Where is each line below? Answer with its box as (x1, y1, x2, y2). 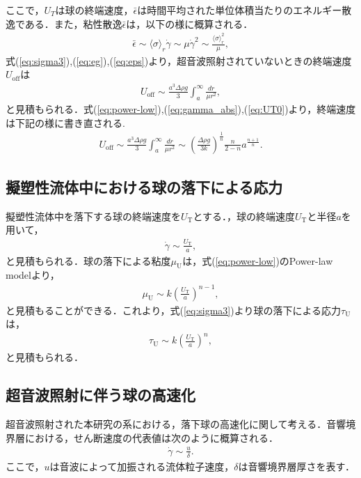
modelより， (6, 268, 60, 282)
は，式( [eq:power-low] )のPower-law (182, 253, 333, 268)
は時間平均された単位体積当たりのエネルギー (137, 3, 342, 17)
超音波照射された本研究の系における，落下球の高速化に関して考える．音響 (6, 417, 346, 431)
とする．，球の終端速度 (193, 208, 296, 223)
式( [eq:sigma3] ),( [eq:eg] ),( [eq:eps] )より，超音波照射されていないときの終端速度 (6, 53, 352, 68)
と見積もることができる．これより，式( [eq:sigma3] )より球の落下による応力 (6, 302, 342, 317)
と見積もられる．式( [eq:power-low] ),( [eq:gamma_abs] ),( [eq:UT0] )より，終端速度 (6, 102, 356, 116)
